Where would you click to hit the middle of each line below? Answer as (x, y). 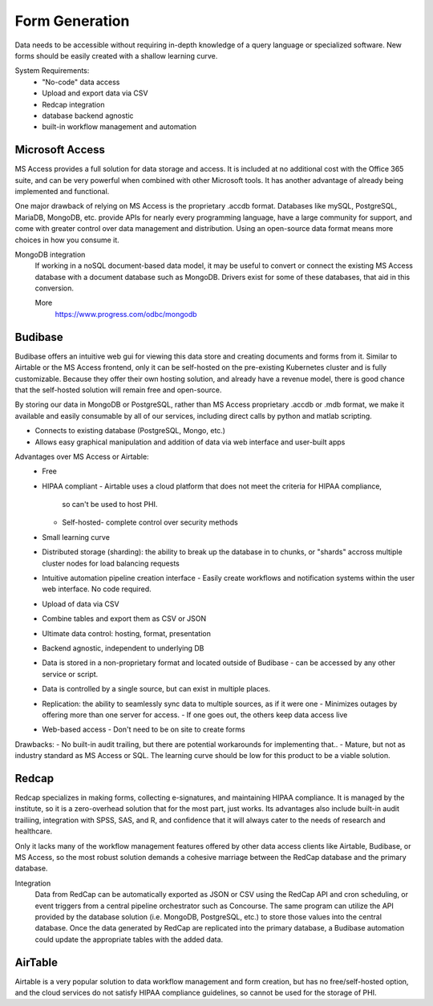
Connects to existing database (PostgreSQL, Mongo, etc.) (130, 431)
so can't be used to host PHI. (110, 505)
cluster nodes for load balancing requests (111, 563)
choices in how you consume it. (67, 240)
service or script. (70, 674)
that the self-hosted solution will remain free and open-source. (118, 390)
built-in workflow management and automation (119, 127)
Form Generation (72, 21)
